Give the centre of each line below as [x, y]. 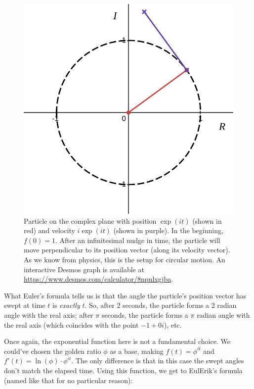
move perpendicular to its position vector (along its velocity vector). [127, 250]
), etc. [173, 324]
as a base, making [137, 351]
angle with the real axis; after [49, 315]
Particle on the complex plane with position [90, 220]
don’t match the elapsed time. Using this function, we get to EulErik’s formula [123, 370]
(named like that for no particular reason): [68, 380]
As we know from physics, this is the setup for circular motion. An [125, 259]
